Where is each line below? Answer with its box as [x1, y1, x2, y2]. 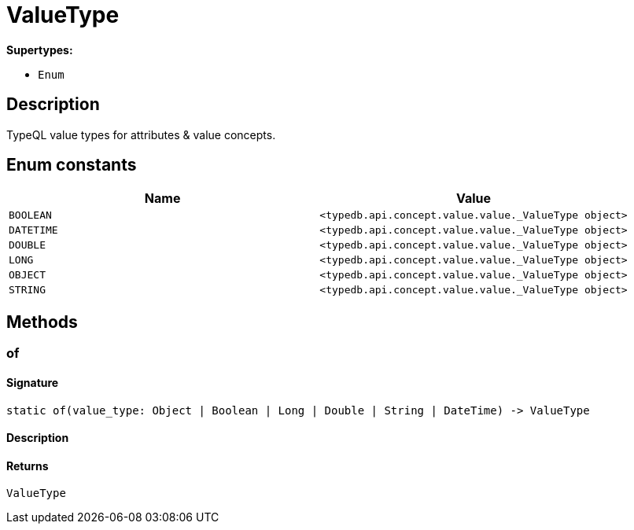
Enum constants [6, 155, 137, 175]
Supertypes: [6, 42, 73, 57]
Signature [6, 375, 59, 389]
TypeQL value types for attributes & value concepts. [6, 127, 276, 142]
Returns [6, 458, 49, 473]
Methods [6, 311, 78, 332]
